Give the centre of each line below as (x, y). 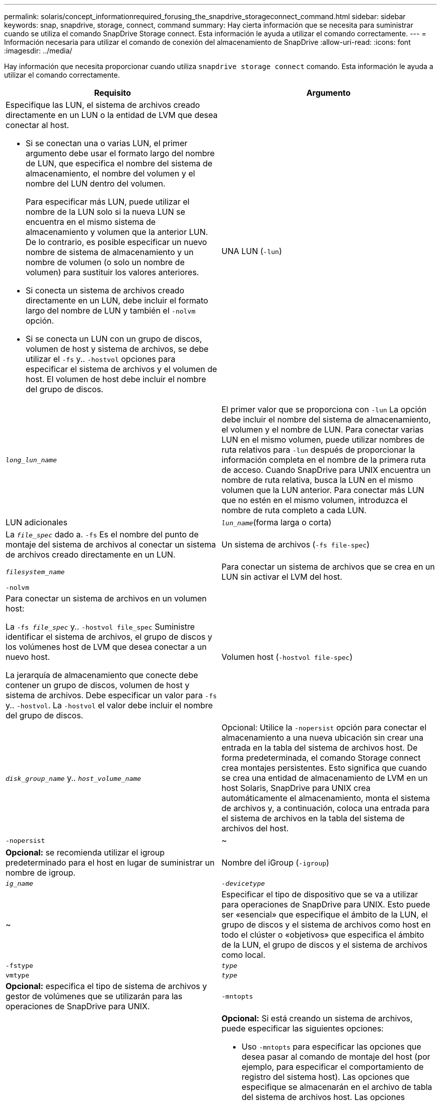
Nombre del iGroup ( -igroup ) (275, 863)
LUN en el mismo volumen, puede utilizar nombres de (323, 440)
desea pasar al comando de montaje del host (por (336, 1057)
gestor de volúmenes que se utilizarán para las (94, 996)
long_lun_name (31, 460)
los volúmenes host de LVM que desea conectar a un (106, 647)
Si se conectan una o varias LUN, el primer (107, 143)
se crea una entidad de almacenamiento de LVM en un (325, 778)
